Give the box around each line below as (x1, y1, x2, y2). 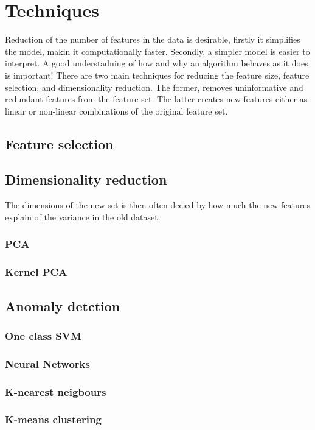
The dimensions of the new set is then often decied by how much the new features (5, 199, 311, 211)
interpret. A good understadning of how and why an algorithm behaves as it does (5, 57, 308, 69)
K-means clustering (5, 412, 102, 427)
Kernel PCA (5, 264, 67, 280)
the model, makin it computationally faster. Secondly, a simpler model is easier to (5, 44, 310, 57)
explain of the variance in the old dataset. (5, 210, 161, 223)
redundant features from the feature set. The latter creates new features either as (5, 93, 308, 105)
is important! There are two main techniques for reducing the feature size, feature (5, 68, 310, 81)
